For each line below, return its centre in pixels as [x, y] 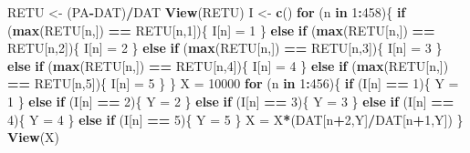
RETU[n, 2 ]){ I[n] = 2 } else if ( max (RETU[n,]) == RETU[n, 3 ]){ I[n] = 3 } [225, 48]
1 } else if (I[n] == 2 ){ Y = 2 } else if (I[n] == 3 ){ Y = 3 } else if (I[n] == [231, 101]
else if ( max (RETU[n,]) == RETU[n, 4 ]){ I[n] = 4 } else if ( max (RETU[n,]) [228, 65]
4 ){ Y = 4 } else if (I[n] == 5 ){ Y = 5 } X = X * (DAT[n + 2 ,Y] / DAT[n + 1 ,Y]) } [235, 119]
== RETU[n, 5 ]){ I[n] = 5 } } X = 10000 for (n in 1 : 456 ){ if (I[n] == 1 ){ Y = [233, 83]
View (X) [34, 137]
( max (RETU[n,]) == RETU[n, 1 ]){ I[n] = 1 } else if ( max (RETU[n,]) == [221, 30]
